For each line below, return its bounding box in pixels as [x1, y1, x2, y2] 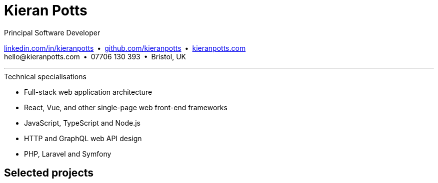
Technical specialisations [4, 72, 86, 81]
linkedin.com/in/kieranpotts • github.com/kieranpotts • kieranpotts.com [4, 43, 246, 52]
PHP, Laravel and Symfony [24, 149, 111, 158]
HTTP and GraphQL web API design [24, 134, 142, 143]
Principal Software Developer [4, 28, 100, 37]
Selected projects [4, 167, 94, 180]
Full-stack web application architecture [24, 87, 152, 96]
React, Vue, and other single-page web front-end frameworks [24, 103, 227, 112]
